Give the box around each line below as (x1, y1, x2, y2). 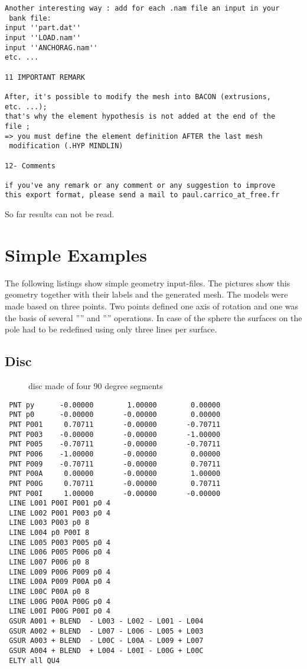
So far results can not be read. (5, 208, 115, 220)
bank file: (9, 14, 51, 22)
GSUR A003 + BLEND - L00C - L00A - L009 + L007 (9, 637, 204, 645)
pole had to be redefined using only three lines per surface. (5, 323, 217, 335)
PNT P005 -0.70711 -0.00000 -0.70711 (9, 440, 221, 449)
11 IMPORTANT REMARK (5, 73, 86, 81)
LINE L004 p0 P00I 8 (9, 528, 90, 537)
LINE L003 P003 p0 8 (9, 518, 90, 527)
